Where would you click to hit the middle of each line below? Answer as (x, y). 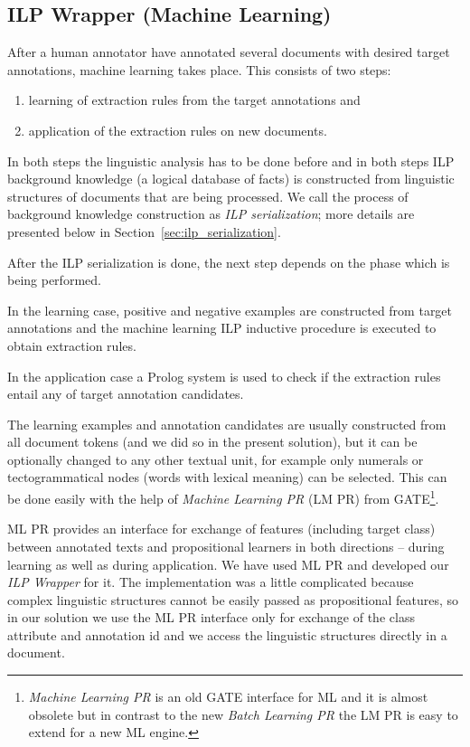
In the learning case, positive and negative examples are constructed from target (230, 310)
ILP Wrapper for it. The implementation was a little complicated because (211, 582)
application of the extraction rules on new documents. (178, 130)
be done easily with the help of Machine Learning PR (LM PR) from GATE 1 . (223, 497)
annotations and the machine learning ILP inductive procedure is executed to (222, 328)
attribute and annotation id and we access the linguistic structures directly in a (227, 634)
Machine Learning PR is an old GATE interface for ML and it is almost (228, 697)
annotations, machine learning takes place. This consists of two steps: (199, 69)
